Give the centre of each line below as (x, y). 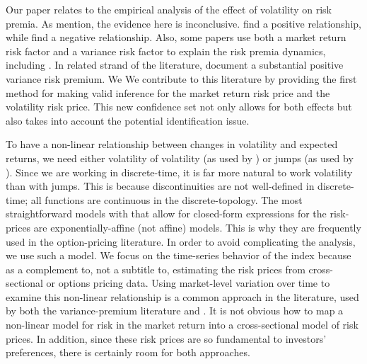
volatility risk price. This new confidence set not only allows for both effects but (179, 107)
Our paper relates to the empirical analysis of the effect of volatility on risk (169, 9)
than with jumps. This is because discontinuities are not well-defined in (160, 186)
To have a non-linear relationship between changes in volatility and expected (172, 144)
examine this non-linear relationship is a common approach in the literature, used (182, 296)
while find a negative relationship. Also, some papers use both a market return (176, 37)
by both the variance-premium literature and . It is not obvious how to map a (175, 311)
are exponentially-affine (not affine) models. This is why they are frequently (197, 227)
